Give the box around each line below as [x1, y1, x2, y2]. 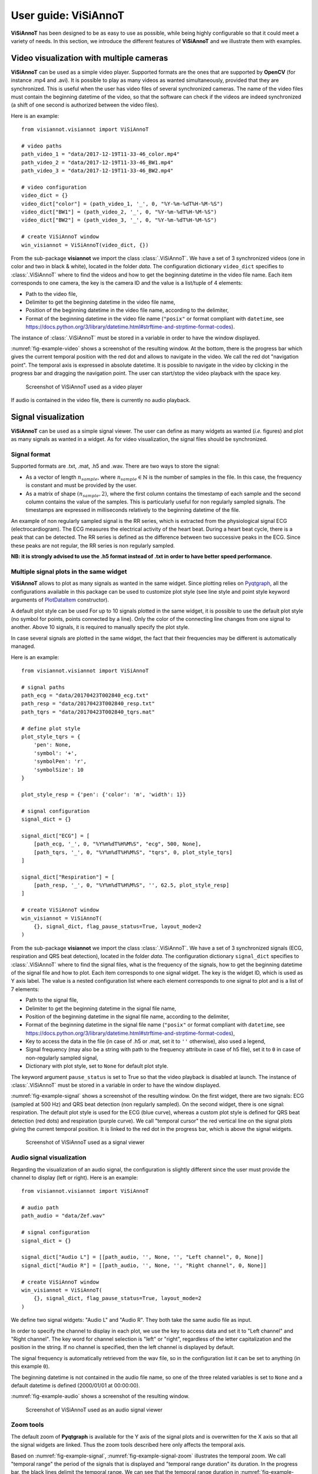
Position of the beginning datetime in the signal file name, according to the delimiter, [25, 1013, 230, 1020]
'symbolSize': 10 [33, 766, 84, 773]
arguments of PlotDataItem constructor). [11, 596, 109, 604]
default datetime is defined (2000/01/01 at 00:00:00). [11, 1381, 141, 1389]
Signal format [11, 450, 51, 458]
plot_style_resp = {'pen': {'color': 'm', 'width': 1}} [21, 791, 186, 798]
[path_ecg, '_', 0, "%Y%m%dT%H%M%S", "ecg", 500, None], [33, 841, 201, 847]
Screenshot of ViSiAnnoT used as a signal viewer [25, 1139, 145, 1146]
